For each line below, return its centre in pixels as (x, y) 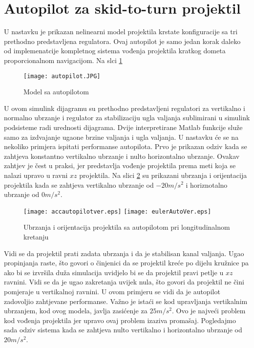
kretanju (36, 236)
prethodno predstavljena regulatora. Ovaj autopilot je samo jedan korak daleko (122, 41)
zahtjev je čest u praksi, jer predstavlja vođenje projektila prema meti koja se (120, 165)
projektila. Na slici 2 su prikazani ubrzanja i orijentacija (163, 175)
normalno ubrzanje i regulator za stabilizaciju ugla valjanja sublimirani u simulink (127, 118)
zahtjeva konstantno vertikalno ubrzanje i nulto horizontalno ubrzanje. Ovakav (122, 156)
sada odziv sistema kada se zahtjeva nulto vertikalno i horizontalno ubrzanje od (123, 330)
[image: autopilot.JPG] (62, 76)
